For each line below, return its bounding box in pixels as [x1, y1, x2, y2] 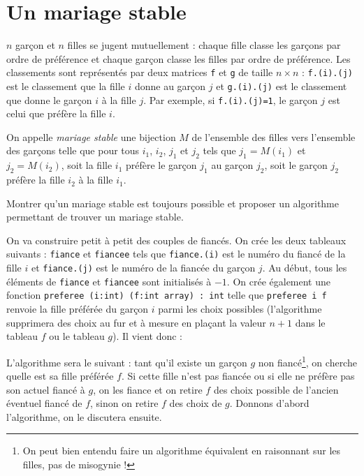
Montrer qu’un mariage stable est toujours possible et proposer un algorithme [6, 195, 339, 210]
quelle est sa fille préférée [6, 369, 114, 383]
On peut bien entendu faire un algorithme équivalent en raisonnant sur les [22, 443, 341, 458]
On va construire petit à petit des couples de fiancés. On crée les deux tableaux [6, 232, 347, 247]
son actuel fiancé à [6, 382, 85, 396]
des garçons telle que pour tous [6, 143, 140, 158]
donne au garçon [134, 78, 206, 93]
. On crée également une [226, 274, 331, 288]
